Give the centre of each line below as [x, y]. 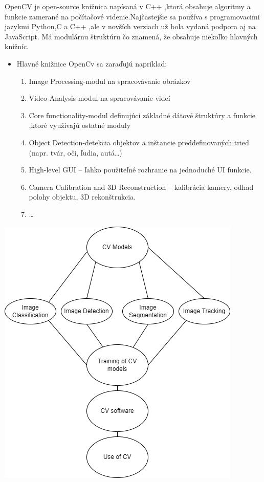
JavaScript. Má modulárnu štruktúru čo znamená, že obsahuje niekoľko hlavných [131, 36]
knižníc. [17, 46]
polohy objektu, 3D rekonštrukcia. [82, 197]
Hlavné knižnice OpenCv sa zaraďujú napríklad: [92, 63]
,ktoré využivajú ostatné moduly [80, 125]
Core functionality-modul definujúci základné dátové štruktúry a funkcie [142, 115]
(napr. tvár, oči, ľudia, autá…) [75, 152]
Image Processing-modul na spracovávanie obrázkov [110, 81]
